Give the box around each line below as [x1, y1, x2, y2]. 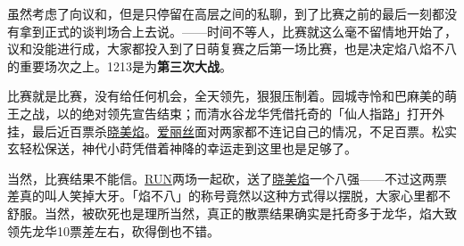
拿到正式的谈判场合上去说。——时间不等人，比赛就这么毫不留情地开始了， [19, 21, 457, 40]
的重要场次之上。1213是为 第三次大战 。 [7, 56, 232, 75]
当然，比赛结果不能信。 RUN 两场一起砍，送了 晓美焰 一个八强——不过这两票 [7, 168, 447, 187]
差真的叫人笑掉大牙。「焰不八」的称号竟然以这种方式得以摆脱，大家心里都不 [7, 186, 451, 205]
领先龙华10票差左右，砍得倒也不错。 [7, 221, 220, 240]
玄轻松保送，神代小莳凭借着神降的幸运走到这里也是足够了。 [7, 139, 357, 158]
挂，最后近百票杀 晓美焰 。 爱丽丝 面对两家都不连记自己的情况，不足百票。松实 [7, 121, 457, 140]
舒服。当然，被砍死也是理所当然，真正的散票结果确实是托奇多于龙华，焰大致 [7, 203, 457, 222]
